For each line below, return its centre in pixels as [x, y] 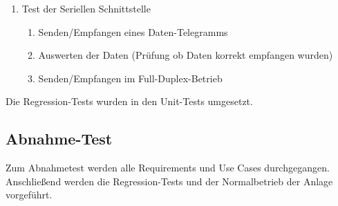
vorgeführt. [29, 195]
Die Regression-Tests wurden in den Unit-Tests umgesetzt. [129, 101]
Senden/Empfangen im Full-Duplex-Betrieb [130, 78]
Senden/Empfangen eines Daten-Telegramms [133, 31]
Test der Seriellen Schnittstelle [86, 8]
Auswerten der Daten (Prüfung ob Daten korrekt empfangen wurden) [186, 55]
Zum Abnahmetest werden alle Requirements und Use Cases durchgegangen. [168, 168]
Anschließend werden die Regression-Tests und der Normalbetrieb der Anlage [169, 181]
